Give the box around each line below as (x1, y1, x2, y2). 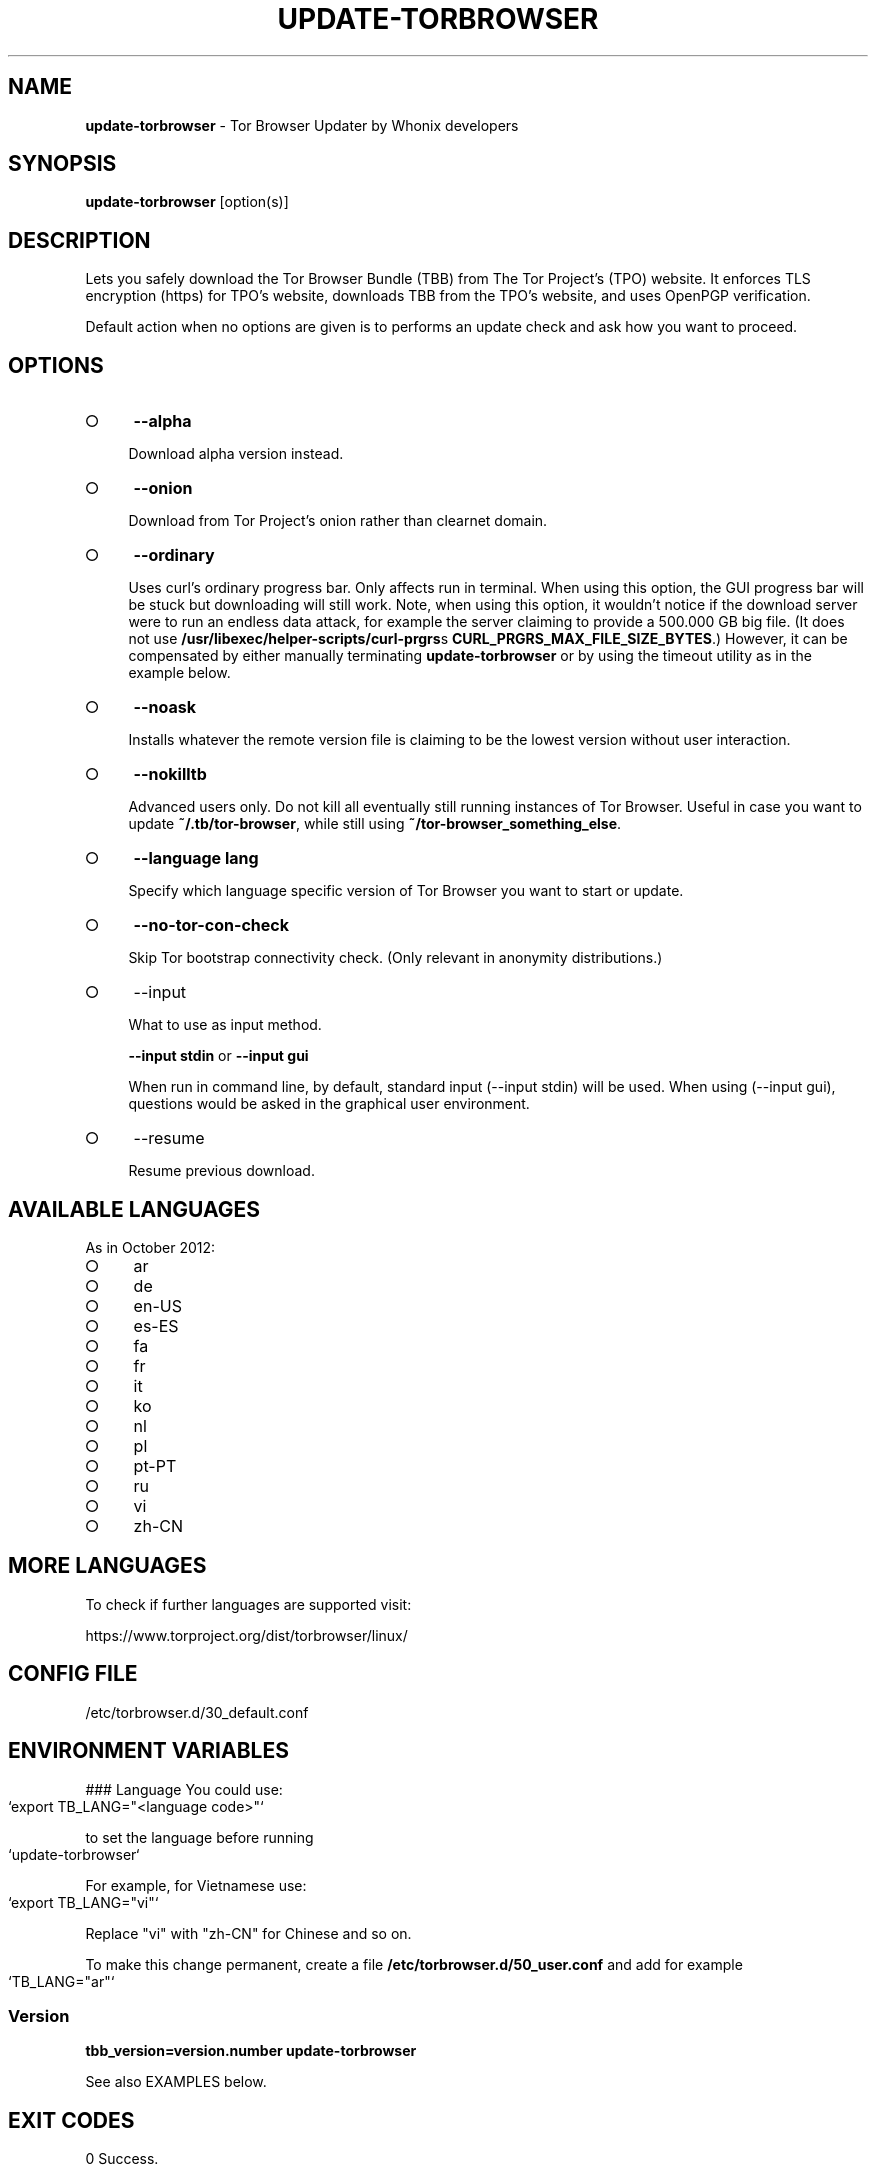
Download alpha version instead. (128, 445, 344, 463)
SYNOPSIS (8, 151, 117, 177)
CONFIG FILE (8, 1661, 138, 1687)
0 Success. (85, 2150, 159, 2168)
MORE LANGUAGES (8, 1553, 207, 1579)
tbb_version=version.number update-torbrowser (85, 2042, 417, 2060)
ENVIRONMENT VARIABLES (8, 1738, 289, 1764)
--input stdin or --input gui (128, 1047, 309, 1065)
